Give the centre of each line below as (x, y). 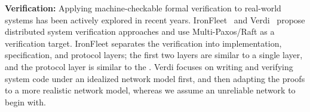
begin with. (25, 102)
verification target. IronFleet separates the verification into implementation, (143, 43)
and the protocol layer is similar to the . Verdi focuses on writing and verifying (149, 66)
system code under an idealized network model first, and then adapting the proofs (155, 78)
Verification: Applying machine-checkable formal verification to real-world (143, 8)
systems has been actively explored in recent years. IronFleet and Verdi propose (155, 19)
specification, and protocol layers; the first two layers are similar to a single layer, (154, 55)
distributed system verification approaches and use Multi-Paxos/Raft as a (140, 31)
